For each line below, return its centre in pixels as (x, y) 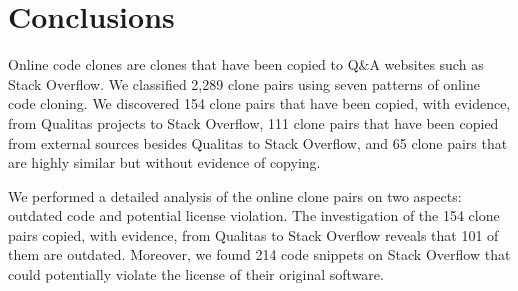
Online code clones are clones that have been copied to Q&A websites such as (246, 64)
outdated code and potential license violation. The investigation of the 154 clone (254, 215)
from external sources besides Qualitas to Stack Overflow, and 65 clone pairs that (258, 142)
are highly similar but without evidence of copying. (164, 162)
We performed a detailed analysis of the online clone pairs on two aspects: (235, 195)
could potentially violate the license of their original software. (196, 274)
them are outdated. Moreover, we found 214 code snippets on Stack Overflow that (259, 254)
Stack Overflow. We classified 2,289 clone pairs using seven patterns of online (244, 83)
